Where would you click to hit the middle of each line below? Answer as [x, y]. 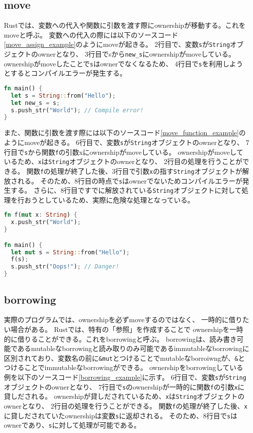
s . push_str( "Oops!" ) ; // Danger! [65, 267]
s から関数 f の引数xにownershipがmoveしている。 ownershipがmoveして [134, 152]
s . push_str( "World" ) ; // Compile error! [77, 110]
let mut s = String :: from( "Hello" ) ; [70, 252]
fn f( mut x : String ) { [41, 215]
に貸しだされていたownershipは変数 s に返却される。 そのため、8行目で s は [121, 415]
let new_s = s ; [35, 103]
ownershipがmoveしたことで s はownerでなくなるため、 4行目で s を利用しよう [124, 63]
